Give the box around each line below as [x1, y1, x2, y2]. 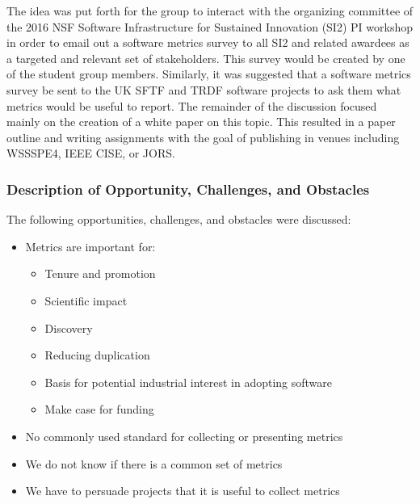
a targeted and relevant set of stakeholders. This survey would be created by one [6, 49, 405, 66]
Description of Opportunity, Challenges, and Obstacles [6, 178, 370, 199]
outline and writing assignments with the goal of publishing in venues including [6, 128, 400, 145]
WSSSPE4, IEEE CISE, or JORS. [6, 145, 175, 162]
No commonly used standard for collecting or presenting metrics [25, 427, 343, 444]
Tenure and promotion [44, 265, 156, 282]
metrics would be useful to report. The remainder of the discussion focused [6, 97, 377, 114]
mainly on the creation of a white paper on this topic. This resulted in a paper [6, 113, 396, 130]
